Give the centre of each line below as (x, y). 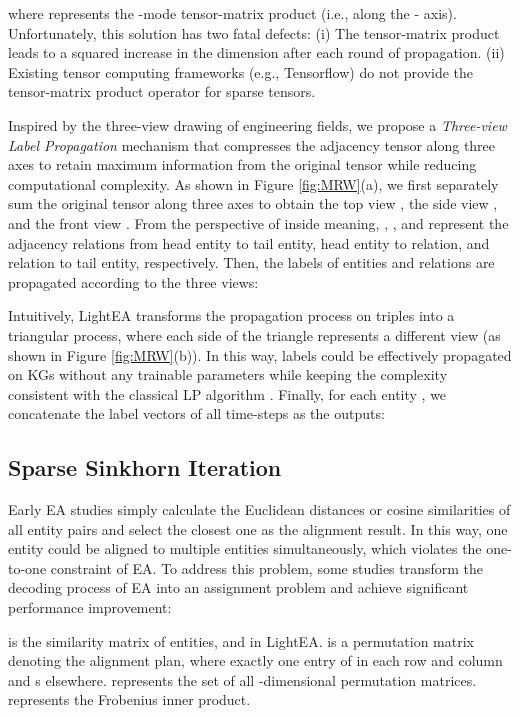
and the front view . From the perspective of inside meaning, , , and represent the (258, 222)
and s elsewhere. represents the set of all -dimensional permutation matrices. (242, 679)
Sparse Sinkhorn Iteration (145, 467)
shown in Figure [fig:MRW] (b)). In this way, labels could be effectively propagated (260, 354)
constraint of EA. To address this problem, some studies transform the (267, 567)
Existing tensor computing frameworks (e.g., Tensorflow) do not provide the (241, 71)
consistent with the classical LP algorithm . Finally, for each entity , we (227, 393)
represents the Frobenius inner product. (129, 699)
